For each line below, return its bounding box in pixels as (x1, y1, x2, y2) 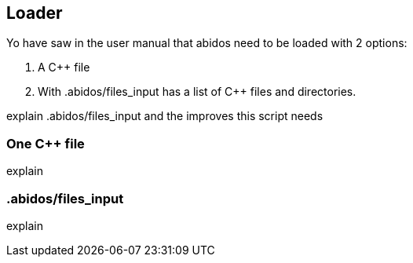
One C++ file (6, 135, 85, 152)
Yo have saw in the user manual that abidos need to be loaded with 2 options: (6, 36, 408, 50)
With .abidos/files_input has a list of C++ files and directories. (38, 85, 356, 99)
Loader (6, 3, 63, 23)
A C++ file (38, 60, 90, 75)
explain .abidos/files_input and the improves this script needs (6, 109, 323, 123)
